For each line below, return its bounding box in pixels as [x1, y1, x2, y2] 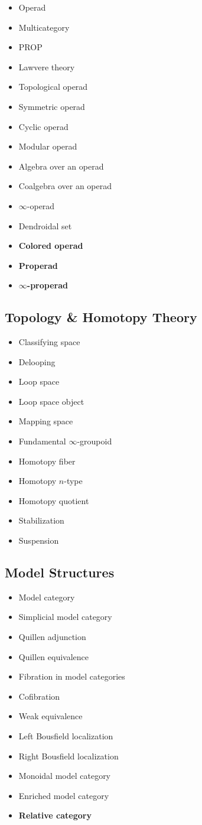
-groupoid [77, 435, 112, 447]
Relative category [18, 809, 92, 821]
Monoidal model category [18, 769, 111, 782]
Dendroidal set [18, 219, 72, 232]
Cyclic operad [18, 120, 69, 132]
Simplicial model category [18, 610, 112, 623]
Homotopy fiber [18, 454, 76, 467]
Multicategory [18, 21, 70, 33]
